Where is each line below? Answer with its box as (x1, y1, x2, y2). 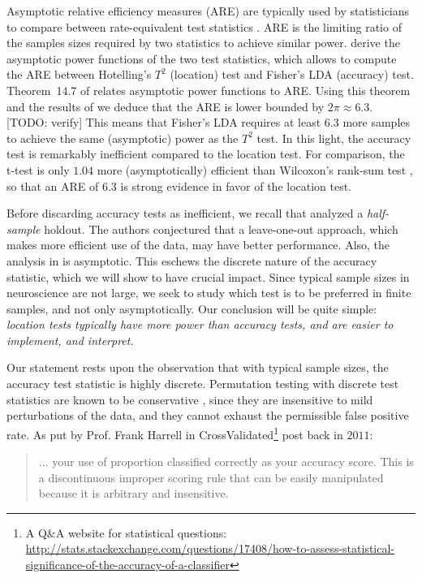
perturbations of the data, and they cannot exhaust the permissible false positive (6, 407, 409, 424)
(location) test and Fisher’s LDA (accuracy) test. (170, 66, 414, 83)
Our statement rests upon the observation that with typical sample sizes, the (6, 359, 389, 376)
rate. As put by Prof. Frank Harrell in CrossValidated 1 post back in (6, 423, 343, 442)
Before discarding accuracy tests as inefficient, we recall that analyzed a (6, 205, 364, 222)
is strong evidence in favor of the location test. (120, 177, 352, 194)
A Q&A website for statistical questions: (25, 524, 227, 541)
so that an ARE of (6, 177, 99, 194)
